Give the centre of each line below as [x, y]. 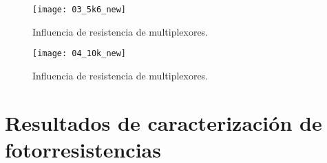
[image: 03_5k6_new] [80, 10]
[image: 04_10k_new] [80, 54]
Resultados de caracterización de [163, 122]
